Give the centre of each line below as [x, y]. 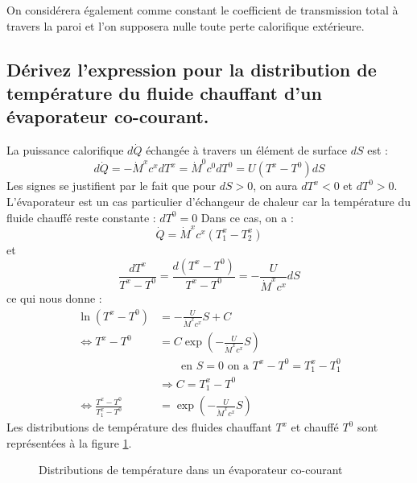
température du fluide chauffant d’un [164, 92]
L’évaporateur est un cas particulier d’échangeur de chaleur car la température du [208, 202]
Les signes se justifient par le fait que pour [111, 186]
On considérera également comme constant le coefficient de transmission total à [202, 10]
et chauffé [315, 427]
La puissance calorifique [65, 150]
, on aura [275, 186]
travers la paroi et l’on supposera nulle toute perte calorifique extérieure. [186, 25]
